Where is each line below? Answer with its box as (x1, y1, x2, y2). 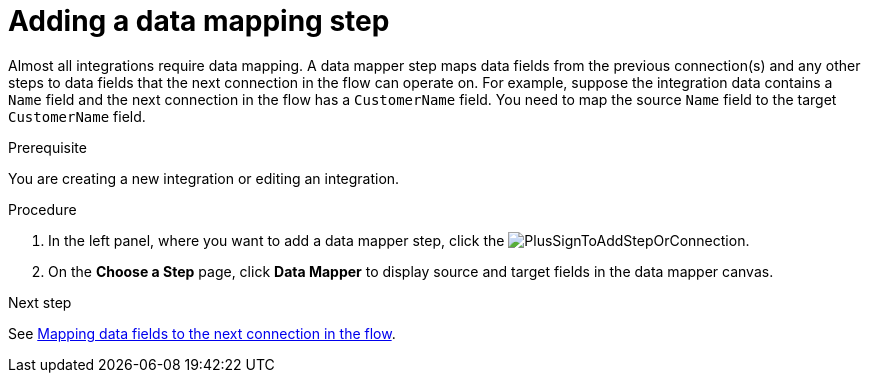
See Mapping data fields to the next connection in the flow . (8, 324, 396, 342)
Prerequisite (8, 138, 87, 156)
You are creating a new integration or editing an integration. (8, 169, 400, 187)
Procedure (8, 200, 77, 218)
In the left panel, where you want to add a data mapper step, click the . (48, 231, 750, 249)
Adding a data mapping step (8, 4, 390, 38)
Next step (8, 293, 72, 311)
